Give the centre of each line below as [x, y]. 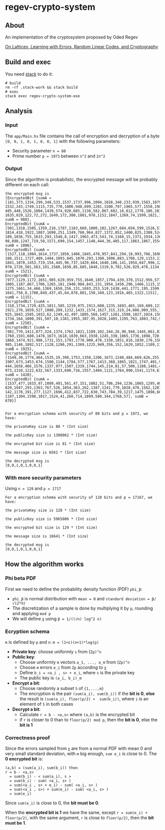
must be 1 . [16, 823]
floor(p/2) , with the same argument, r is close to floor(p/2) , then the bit [80, 818]
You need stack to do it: [29, 74]
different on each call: [27, 184]
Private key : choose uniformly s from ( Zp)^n [57, 652]
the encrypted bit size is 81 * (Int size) [50, 444]
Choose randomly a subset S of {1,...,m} [62, 689]
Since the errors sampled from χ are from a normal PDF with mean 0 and [79, 749]
